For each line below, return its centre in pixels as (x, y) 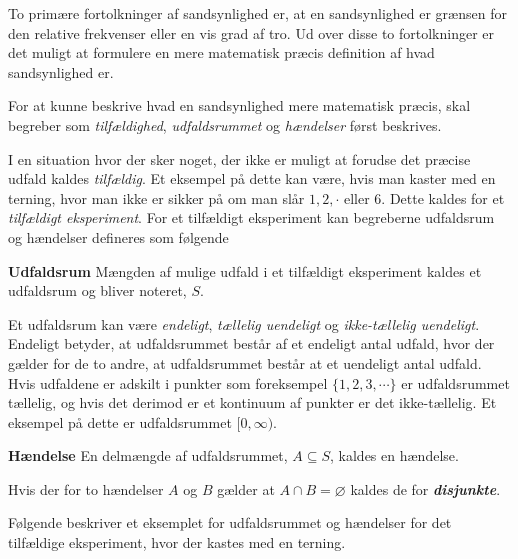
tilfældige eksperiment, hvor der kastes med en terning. (177, 542)
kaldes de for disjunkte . (425, 488)
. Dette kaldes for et (443, 197)
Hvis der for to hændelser (86, 488)
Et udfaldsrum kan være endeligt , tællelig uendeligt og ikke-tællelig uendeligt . (244, 323)
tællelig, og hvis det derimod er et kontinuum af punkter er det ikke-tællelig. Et (252, 402)
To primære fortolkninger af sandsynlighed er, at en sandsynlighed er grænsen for (257, 13)
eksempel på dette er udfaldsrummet (120, 421)
